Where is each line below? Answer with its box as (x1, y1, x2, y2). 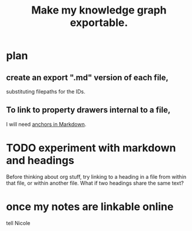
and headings (6, 154, 75, 167)
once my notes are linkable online (6, 200, 174, 213)
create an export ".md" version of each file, (6, 72, 169, 82)
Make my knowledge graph (31, 4, 167, 17)
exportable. (69, 16, 128, 29)
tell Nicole (6, 219, 31, 226)
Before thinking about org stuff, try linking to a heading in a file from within (6, 173, 187, 180)
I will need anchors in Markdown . (6, 120, 87, 128)
